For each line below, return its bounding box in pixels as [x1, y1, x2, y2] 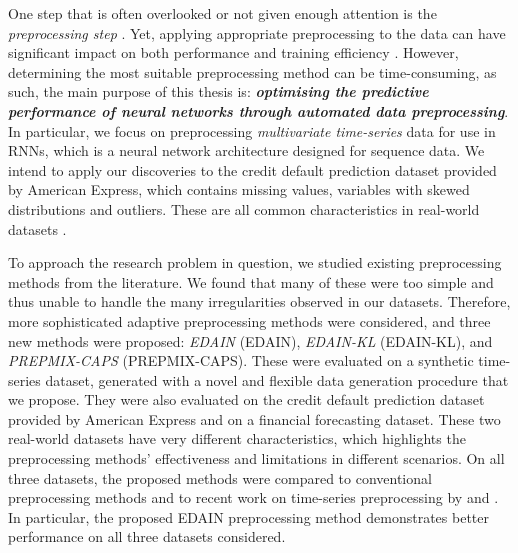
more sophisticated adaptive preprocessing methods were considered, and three [8, 310, 491, 331]
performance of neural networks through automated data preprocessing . [8, 100, 509, 121]
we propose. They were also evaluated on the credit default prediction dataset [8, 389, 485, 410]
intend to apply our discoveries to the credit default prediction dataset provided [8, 159, 497, 180]
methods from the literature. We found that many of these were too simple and [8, 271, 494, 292]
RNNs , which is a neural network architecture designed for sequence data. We [8, 140, 485, 161]
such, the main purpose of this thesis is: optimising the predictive [8, 81, 429, 102]
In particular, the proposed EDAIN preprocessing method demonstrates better [8, 506, 489, 527]
